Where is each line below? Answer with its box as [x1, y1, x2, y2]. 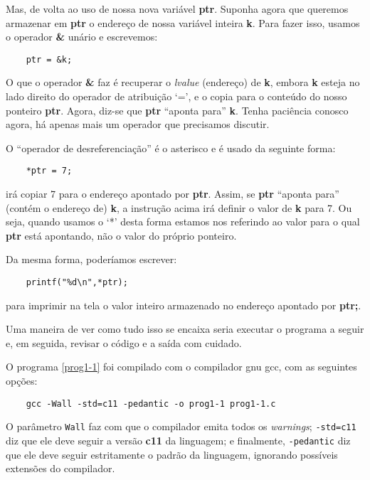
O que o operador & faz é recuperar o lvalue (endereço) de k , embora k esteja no [6, 75, 360, 90]
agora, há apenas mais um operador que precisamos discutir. [6, 117, 270, 132]
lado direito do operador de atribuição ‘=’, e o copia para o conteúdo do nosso [6, 89, 347, 104]
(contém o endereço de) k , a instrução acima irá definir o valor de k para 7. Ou [6, 200, 352, 215]
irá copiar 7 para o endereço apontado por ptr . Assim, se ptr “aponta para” [6, 186, 339, 201]
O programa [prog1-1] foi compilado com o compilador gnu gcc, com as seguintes [6, 359, 357, 374]
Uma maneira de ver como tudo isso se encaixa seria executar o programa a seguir [6, 321, 364, 336]
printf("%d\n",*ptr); [26, 277, 128, 288]
